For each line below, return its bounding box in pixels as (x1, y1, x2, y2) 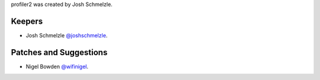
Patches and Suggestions (11, 47, 108, 57)
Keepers (11, 16, 43, 26)
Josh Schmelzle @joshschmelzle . (25, 31, 108, 39)
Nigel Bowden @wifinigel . (25, 63, 89, 70)
